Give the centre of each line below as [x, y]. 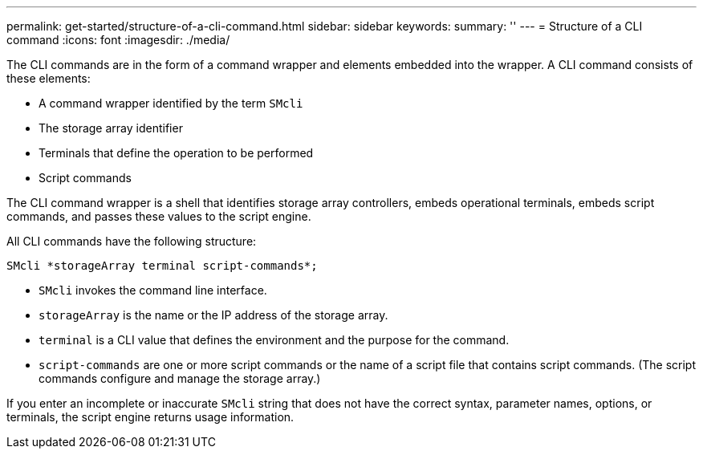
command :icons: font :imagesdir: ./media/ [118, 40]
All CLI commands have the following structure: [132, 241]
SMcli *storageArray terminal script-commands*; [162, 266]
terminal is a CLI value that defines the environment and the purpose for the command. [274, 340]
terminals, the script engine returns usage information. [150, 417]
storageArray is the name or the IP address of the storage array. [213, 315]
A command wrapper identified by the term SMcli [171, 103]
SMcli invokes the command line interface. [153, 290]
